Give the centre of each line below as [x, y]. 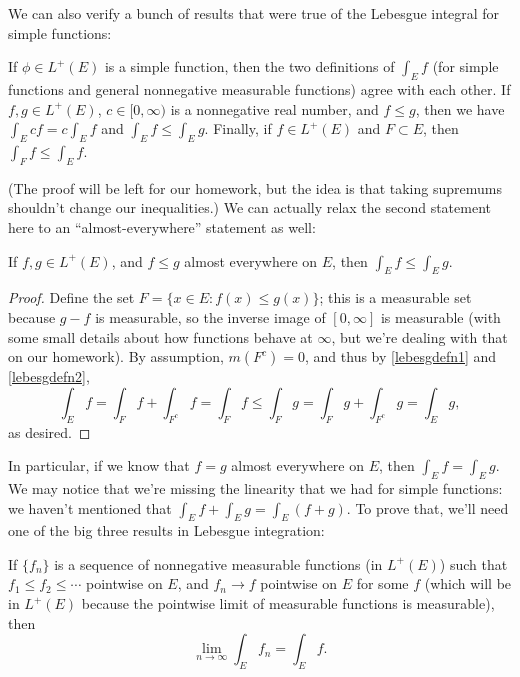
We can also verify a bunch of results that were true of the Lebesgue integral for [254, 13]
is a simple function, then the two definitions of [249, 66]
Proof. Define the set [71, 297]
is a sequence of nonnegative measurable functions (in [218, 563]
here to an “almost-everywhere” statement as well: [162, 226]
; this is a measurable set [395, 297]
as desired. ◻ [49, 431]
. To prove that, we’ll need [427, 507]
